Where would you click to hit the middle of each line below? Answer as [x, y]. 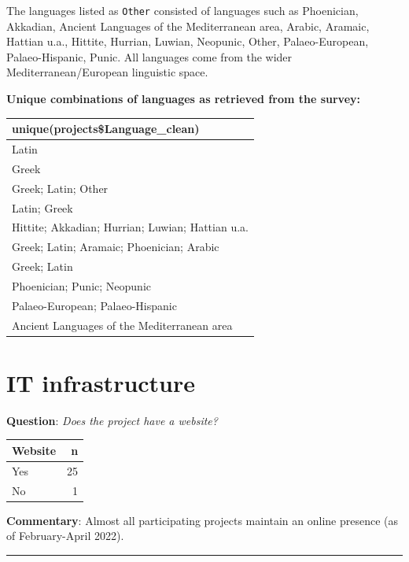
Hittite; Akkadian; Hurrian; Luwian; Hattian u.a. [130, 227]
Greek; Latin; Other [60, 188]
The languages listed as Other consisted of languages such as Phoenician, [182, 10]
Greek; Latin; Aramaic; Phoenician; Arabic [116, 247]
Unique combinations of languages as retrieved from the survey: [183, 99]
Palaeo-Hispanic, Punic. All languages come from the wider [149, 56]
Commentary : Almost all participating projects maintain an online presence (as [203, 520]
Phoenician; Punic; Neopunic [81, 285]
